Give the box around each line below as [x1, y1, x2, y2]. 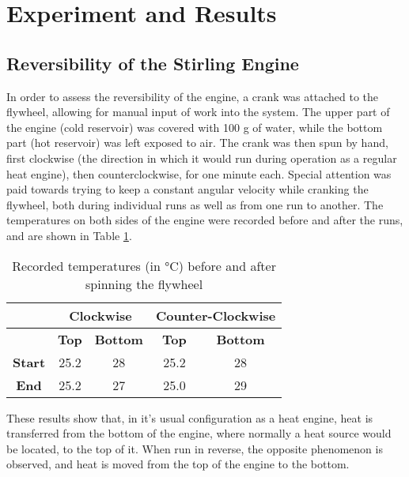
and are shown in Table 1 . [6, 227, 132, 243]
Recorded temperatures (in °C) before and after [12, 256, 276, 275]
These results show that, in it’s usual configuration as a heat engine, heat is [6, 409, 373, 426]
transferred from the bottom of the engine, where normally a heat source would [6, 425, 392, 441]
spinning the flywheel [85, 274, 203, 293]
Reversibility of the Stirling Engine [6, 51, 299, 75]
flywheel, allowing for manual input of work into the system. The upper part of [6, 103, 390, 120]
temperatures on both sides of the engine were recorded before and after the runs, [6, 212, 403, 228]
